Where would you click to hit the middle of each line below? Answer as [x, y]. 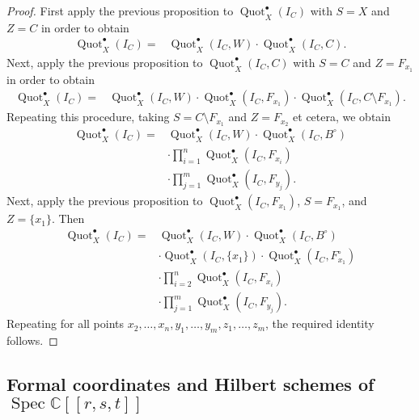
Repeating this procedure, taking [88, 117]
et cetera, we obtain [342, 117]
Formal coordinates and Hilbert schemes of [190, 384]
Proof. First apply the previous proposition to [120, 10]
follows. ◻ [32, 340]
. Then [68, 218]
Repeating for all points [65, 323]
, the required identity [320, 323]
